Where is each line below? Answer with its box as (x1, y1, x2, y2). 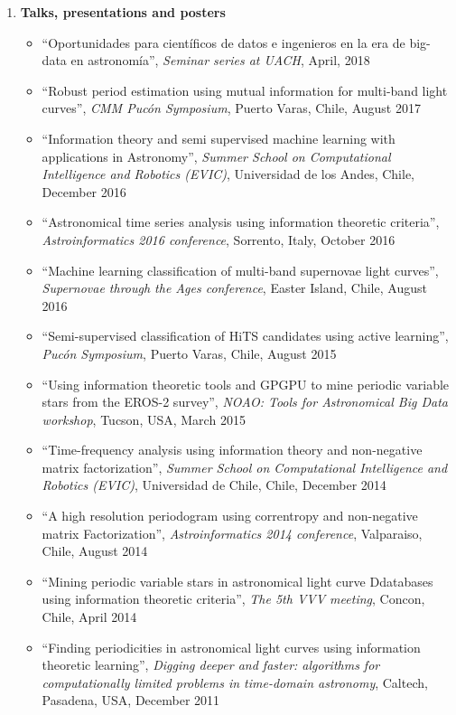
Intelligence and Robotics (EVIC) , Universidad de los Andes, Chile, (42, 165, 414, 183)
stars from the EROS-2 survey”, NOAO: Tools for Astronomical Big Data (42, 392, 448, 411)
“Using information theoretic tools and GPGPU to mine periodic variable (42, 374, 450, 393)
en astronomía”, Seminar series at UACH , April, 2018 (70, 51, 370, 70)
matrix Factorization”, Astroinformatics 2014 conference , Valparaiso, (42, 523, 423, 542)
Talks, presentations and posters (20, 3, 226, 21)
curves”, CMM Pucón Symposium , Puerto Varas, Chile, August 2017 (42, 99, 421, 118)
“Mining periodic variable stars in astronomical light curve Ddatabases (42, 571, 433, 590)
